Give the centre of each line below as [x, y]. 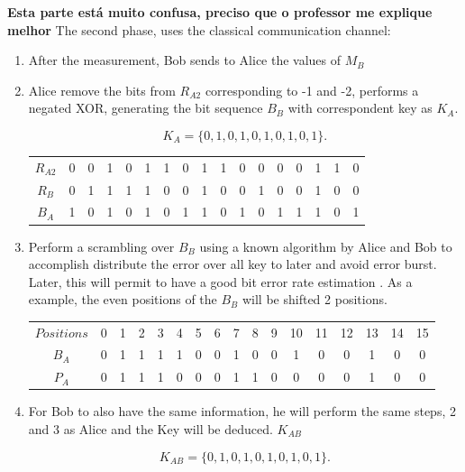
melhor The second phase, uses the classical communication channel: [199, 29]
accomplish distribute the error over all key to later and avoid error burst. [232, 264]
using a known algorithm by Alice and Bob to [326, 246]
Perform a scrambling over [101, 246]
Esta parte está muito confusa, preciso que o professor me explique [220, 12]
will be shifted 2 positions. [315, 299]
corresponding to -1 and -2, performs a [312, 90]
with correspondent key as [360, 108]
